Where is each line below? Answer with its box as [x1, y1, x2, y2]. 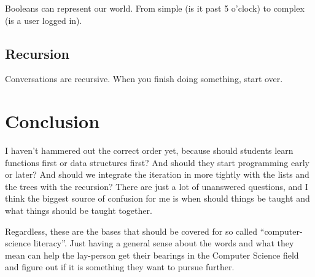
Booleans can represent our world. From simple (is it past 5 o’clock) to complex [5, 2, 305, 14]
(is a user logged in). [5, 13, 82, 26]
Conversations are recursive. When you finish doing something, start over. [5, 72, 283, 85]
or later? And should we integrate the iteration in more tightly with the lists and [5, 168, 309, 181]
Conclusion [5, 108, 100, 134]
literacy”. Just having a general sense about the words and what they [33, 237, 294, 249]
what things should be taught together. [5, 204, 152, 217]
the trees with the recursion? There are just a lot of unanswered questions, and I [5, 180, 308, 192]
